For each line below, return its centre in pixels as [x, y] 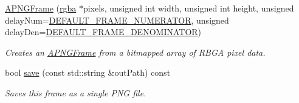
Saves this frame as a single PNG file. [76, 92]
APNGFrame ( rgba [41, 8]
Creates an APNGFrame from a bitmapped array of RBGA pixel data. [135, 52]
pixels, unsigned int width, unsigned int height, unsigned [188, 8]
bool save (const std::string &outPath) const [88, 72]
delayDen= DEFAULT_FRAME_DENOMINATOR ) [103, 32]
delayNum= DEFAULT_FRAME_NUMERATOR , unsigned [117, 20]
